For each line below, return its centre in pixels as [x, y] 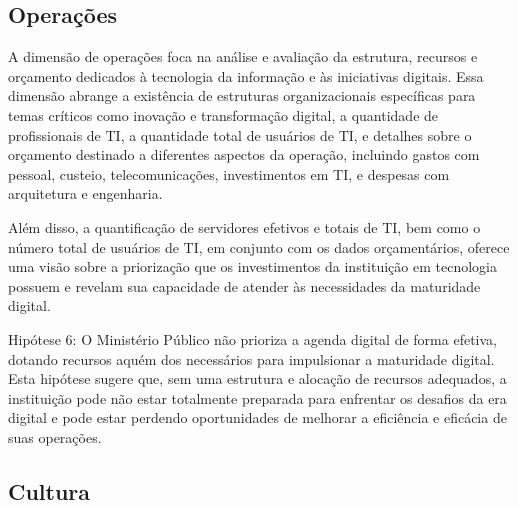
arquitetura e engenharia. [85, 193]
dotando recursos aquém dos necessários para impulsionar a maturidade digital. [251, 358]
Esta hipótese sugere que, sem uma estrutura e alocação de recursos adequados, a [257, 378]
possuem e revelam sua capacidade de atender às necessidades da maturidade [244, 285]
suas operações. [55, 436]
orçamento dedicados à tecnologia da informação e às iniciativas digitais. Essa [246, 75]
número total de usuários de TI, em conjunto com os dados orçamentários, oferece [259, 246]
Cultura [49, 490]
